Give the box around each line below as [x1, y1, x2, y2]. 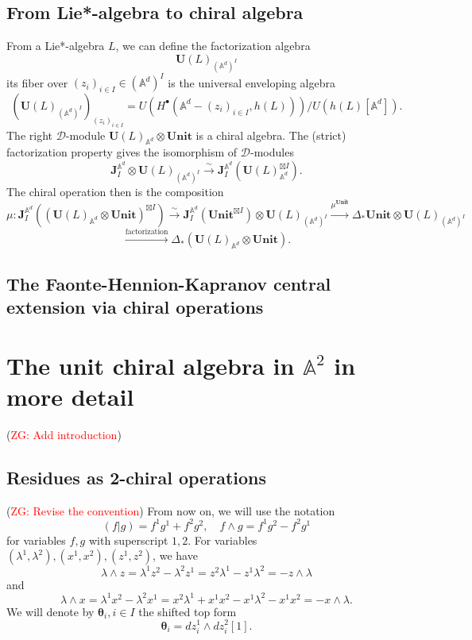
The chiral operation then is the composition [6, 183, 224, 199]
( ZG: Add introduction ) [6, 426, 122, 442]
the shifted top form [138, 603, 237, 619]
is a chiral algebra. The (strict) [195, 126, 346, 143]
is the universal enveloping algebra [168, 74, 335, 91]
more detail [6, 380, 134, 412]
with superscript [88, 531, 168, 548]
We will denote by [6, 603, 95, 619]
